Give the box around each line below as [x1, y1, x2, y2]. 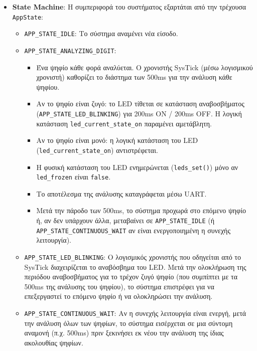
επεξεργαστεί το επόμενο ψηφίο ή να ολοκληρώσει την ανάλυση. [24, 291, 213, 301]
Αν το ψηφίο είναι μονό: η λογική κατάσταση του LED [36, 135, 198, 145]
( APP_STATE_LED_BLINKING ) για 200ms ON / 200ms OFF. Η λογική [36, 108, 242, 118]
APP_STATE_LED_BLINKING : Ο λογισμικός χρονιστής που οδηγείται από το [24, 251, 241, 262]
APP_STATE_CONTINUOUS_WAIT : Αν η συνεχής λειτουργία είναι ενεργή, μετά [24, 307, 246, 318]
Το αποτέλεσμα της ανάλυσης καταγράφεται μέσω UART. [36, 188, 207, 199]
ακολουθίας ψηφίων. [24, 337, 83, 347]
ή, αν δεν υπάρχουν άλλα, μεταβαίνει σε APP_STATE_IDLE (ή [36, 215, 214, 225]
